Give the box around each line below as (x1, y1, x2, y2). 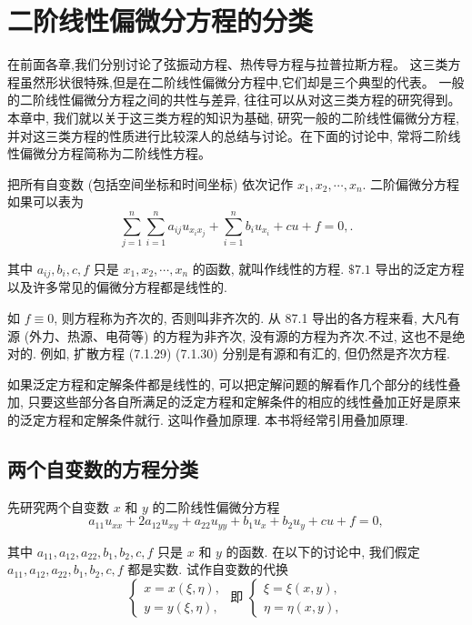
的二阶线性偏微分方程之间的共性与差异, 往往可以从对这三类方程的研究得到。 (7, 90, 461, 109)
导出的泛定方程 (375, 259, 465, 277)
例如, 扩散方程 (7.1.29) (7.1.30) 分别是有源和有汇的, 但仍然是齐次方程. (40, 344, 450, 363)
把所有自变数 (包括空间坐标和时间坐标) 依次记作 (7, 174, 294, 193)
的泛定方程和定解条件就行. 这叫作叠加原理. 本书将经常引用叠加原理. (7, 410, 408, 429)
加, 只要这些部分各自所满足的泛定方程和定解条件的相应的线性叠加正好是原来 (7, 392, 461, 411)
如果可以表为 (7, 192, 84, 211)
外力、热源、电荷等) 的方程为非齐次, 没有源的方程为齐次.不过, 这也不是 (29, 326, 453, 345)
